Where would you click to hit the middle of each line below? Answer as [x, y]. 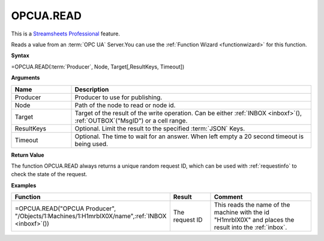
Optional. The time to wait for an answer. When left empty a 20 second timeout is [189, 136]
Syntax [20, 56]
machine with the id [242, 212]
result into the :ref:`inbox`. [250, 227]
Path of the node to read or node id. [125, 105]
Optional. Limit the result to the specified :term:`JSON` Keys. [160, 128]
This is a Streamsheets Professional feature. [65, 34]
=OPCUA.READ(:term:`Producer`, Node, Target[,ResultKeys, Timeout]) [98, 67]
